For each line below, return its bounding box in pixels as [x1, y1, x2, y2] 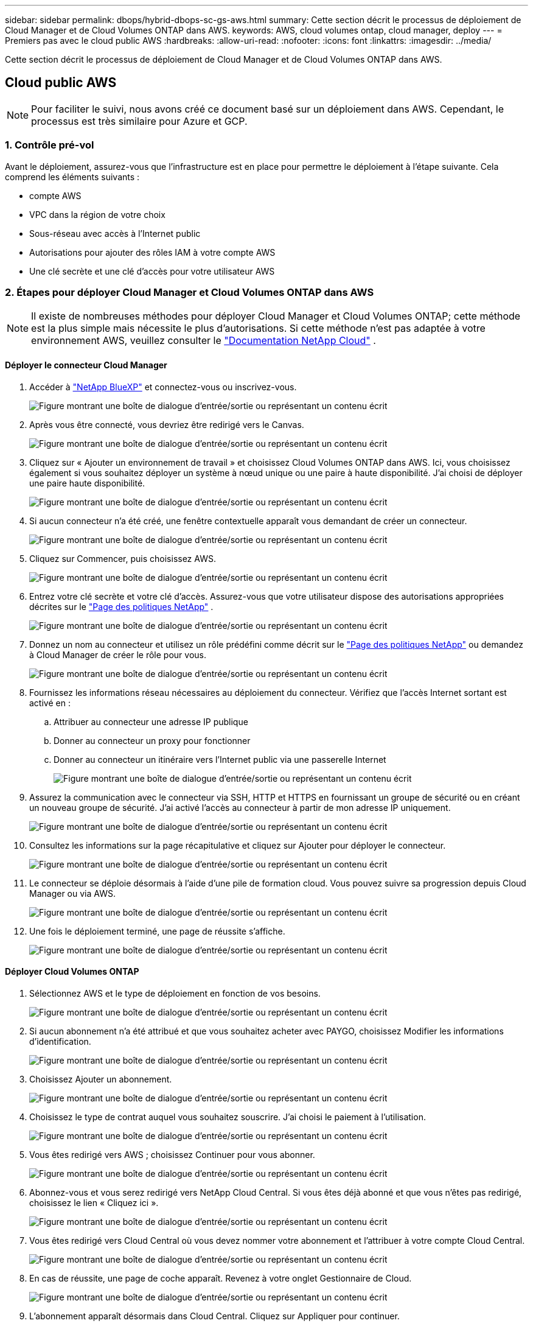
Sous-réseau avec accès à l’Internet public [29, 228, 201, 239]
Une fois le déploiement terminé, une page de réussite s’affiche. [29, 925, 285, 936]
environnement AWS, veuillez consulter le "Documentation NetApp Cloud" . [31, 334, 376, 347]
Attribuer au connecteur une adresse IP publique [54, 716, 248, 727]
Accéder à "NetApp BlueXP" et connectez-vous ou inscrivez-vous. [29, 381, 297, 392]
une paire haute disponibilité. [29, 477, 145, 488]
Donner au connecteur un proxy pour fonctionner [54, 735, 251, 746]
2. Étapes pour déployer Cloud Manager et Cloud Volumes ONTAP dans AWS [5, 286, 374, 298]
